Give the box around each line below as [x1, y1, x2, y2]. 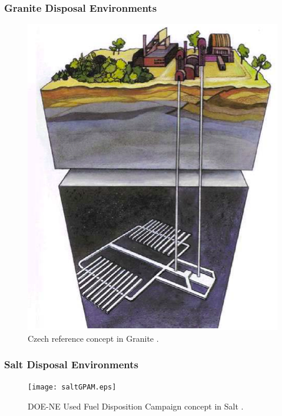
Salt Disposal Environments [4, 357, 138, 372]
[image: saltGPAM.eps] [28, 383, 117, 392]
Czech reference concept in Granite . [28, 332, 159, 344]
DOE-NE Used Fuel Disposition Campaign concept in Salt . [28, 400, 244, 412]
